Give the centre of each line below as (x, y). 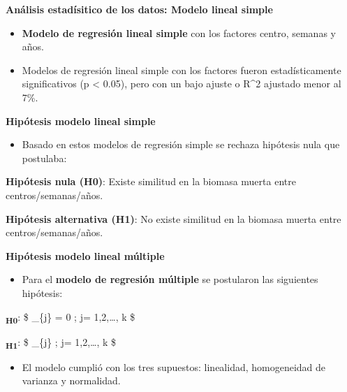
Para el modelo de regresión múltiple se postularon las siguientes (170, 279)
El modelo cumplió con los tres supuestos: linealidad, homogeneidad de (174, 366)
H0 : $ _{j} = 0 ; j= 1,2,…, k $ (71, 317)
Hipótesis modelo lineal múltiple (85, 255)
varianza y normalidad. (71, 380)
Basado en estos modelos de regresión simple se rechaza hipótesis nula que (181, 144)
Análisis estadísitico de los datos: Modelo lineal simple (139, 9)
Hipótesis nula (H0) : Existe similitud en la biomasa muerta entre (151, 181)
